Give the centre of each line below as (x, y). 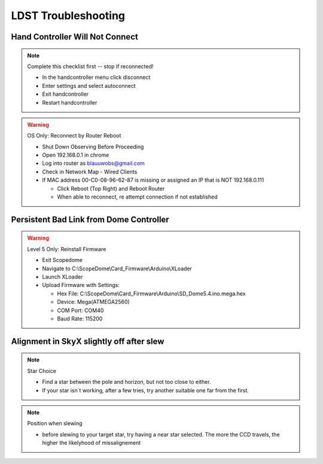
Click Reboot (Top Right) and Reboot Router (111, 188)
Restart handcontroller (70, 102)
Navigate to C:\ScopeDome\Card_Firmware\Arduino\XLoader (117, 268)
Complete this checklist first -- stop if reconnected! (90, 66)
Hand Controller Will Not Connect (75, 37)
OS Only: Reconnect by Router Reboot (74, 136)
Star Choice (42, 371)
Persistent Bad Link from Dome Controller (90, 219)
